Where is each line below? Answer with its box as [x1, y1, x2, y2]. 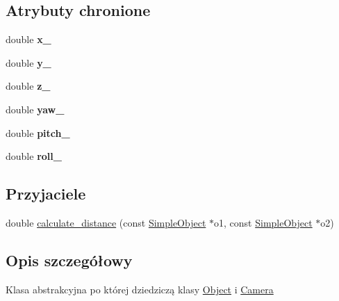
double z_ [6, 79, 51, 93]
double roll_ [6, 149, 62, 163]
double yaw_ [6, 101, 65, 116]
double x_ [6, 32, 51, 47]
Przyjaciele [6, 183, 86, 204]
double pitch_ [6, 125, 70, 140]
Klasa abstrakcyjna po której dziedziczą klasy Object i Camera [6, 282, 274, 296]
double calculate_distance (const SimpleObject [6, 215, 206, 229]
